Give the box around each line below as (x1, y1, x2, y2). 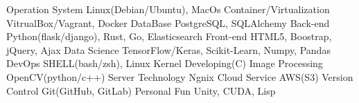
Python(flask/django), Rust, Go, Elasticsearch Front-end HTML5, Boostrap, (6, 29, 332, 44)
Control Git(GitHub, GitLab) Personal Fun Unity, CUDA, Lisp (6, 83, 276, 97)
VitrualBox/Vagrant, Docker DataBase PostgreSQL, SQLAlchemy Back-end (6, 15, 330, 30)
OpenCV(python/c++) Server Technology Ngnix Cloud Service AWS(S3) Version (6, 69, 353, 84)
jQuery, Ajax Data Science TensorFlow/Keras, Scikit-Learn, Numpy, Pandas (6, 42, 331, 57)
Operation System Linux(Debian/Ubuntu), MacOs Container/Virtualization (6, 2, 330, 16)
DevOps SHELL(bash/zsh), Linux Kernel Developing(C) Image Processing (6, 56, 323, 71)
